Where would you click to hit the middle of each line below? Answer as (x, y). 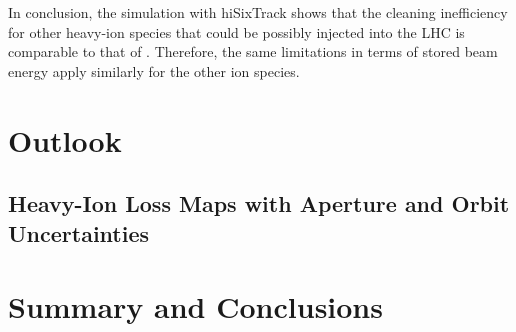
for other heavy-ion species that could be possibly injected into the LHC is (236, 31)
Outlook (65, 139)
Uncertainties (79, 232)
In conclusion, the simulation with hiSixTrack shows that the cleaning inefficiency (258, 12)
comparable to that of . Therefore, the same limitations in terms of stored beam (253, 51)
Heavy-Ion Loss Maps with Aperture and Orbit (259, 203)
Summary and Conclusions (195, 306)
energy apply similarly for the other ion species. (154, 70)
